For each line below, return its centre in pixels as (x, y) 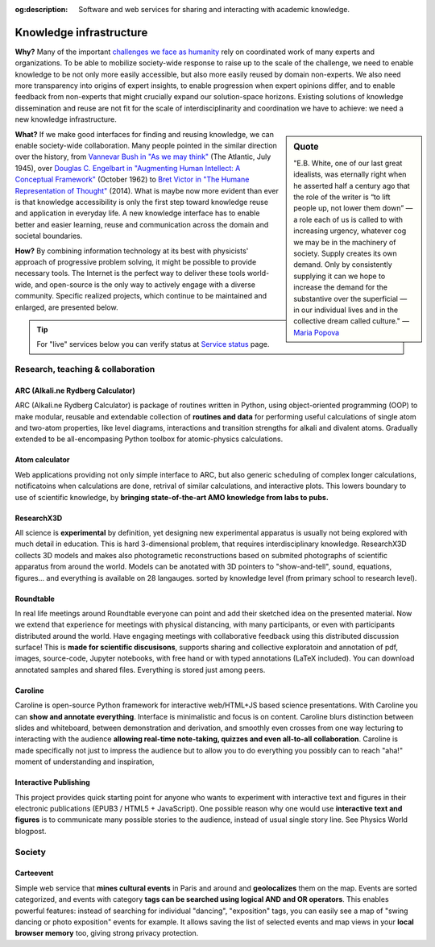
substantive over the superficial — (350, 298)
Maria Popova (317, 332)
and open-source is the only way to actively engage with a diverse (145, 284)
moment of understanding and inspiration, (85, 761)
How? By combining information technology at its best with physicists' (132, 251)
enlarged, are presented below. (66, 307)
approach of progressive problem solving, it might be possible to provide (136, 261)
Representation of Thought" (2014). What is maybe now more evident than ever (147, 190)
